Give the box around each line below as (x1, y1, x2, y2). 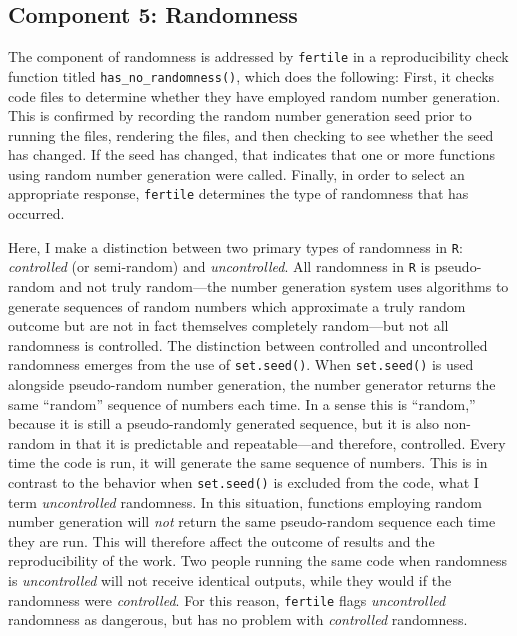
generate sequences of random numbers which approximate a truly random (8, 295, 466, 316)
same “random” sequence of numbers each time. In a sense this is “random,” (8, 393, 476, 414)
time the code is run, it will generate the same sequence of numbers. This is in (8, 452, 488, 473)
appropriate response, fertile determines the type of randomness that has (8, 183, 469, 204)
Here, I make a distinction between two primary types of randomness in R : (8, 236, 463, 257)
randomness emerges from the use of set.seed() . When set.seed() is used (8, 354, 474, 375)
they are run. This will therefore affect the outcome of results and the (8, 530, 435, 551)
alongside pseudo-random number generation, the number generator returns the (8, 374, 496, 395)
